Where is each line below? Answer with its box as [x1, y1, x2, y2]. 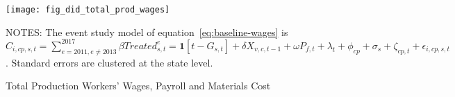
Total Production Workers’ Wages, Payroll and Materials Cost [6, 78, 271, 93]
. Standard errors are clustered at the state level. [6, 55, 213, 69]
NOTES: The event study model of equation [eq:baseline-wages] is [6, 24, 288, 39]
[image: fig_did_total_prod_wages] [6, 5, 170, 15]
